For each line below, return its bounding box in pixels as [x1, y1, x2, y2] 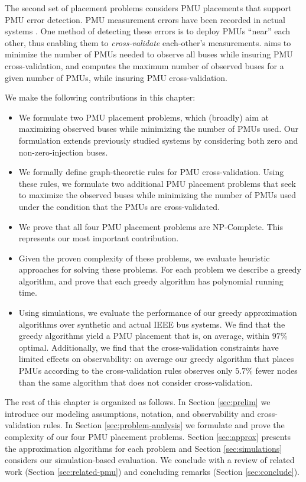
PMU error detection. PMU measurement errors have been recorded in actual [5, 13, 285, 25]
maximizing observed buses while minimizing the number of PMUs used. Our [18, 122, 298, 135]
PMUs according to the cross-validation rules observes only [18, 364, 233, 377]
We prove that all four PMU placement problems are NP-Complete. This [18, 220, 283, 232]
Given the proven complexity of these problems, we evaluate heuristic [18, 251, 270, 264]
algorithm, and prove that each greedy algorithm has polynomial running [18, 274, 284, 287]
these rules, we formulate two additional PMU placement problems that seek [18, 177, 296, 189]
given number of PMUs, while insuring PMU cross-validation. [5, 71, 227, 83]
